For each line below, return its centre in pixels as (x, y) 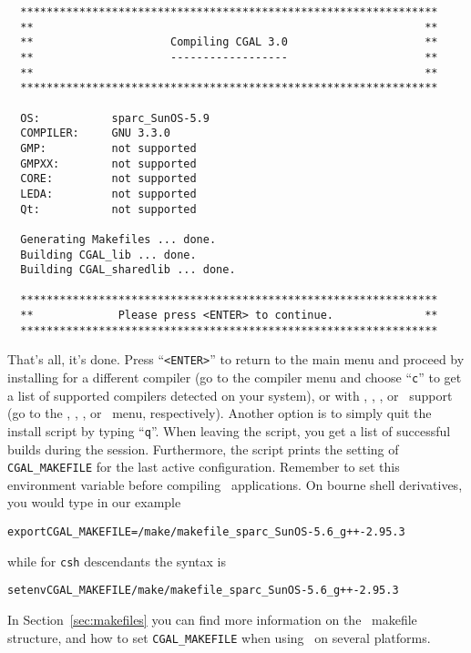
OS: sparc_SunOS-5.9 (115, 118)
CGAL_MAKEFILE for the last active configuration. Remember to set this (204, 467)
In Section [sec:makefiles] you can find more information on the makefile (212, 619)
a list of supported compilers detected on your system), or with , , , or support (230, 395)
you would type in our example (94, 502)
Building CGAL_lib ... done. (108, 255)
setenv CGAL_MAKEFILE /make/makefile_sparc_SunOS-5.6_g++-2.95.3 (203, 591)
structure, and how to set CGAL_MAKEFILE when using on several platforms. (219, 637)
